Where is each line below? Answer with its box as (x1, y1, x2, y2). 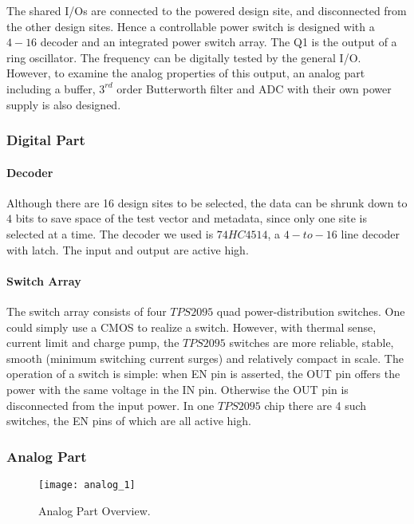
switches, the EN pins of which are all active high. (6, 412, 251, 429)
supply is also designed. (6, 96, 121, 112)
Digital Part (6, 130, 85, 150)
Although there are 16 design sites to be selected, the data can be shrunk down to (6, 194, 408, 211)
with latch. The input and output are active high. (6, 241, 249, 258)
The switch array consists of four (6, 302, 167, 319)
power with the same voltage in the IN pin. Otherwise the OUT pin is (6, 380, 349, 397)
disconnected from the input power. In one (6, 396, 215, 413)
